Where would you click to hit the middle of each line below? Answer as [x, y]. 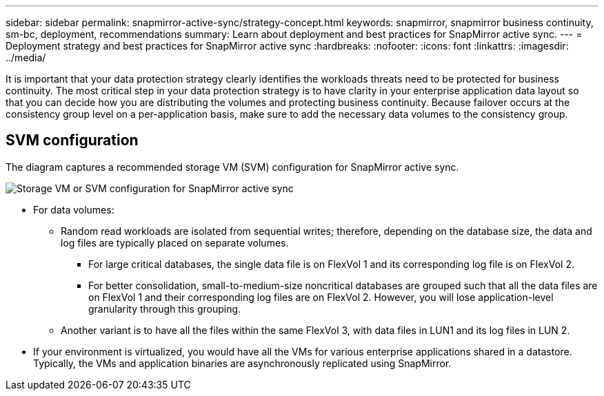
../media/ [26, 58]
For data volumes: [74, 209]
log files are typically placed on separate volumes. [175, 242]
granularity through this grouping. [165, 309]
